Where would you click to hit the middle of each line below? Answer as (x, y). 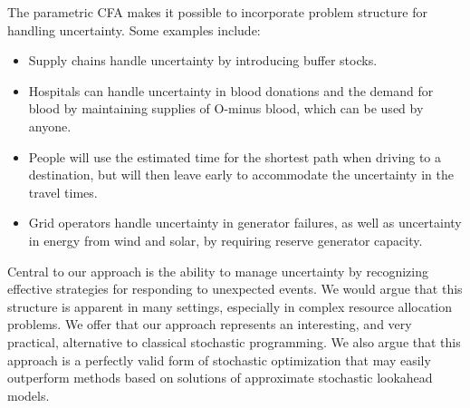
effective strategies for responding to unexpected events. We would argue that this (235, 289)
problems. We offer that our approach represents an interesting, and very (210, 324)
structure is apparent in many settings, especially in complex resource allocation (230, 306)
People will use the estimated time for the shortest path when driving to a (235, 156)
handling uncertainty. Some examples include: (134, 29)
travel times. (63, 192)
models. (29, 395)
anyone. (50, 126)
